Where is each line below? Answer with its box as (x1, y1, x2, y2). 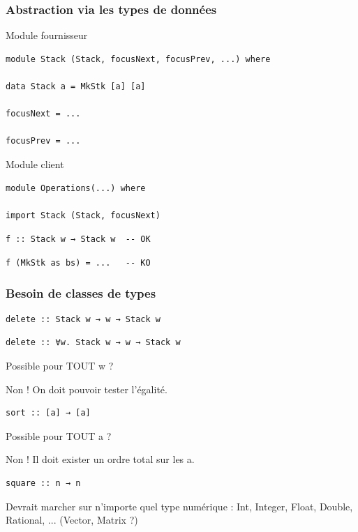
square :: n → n (6, 478, 81, 489)
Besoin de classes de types (6, 284, 156, 301)
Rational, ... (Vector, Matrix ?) (6, 512, 138, 527)
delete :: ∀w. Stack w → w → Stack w (6, 337, 181, 348)
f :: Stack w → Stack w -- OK (6, 234, 151, 245)
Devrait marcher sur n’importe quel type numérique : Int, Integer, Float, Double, (6, 499, 353, 513)
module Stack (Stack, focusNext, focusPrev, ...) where (6, 54, 271, 64)
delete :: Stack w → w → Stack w (6, 314, 161, 324)
